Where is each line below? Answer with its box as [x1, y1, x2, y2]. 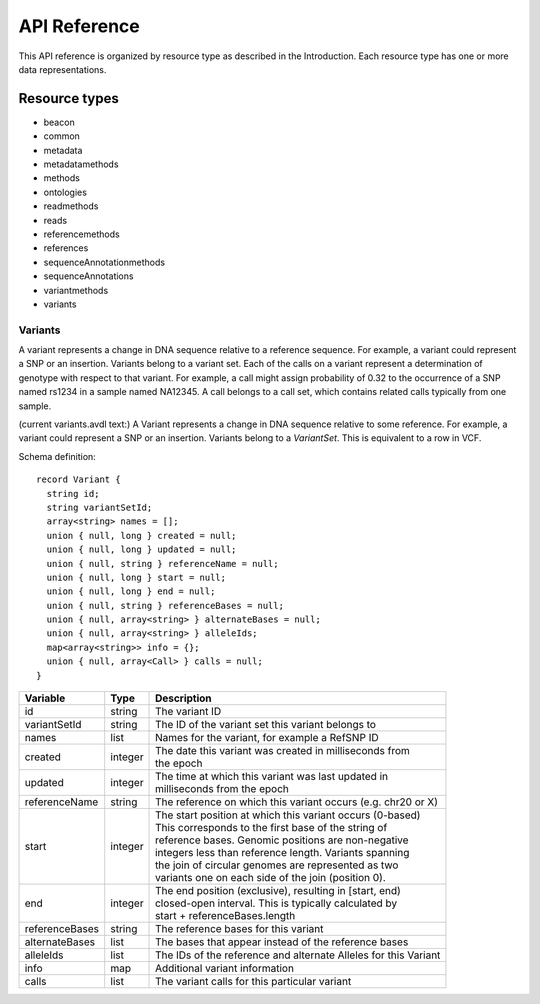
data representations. [18, 63, 107, 75]
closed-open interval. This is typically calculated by [155, 896, 398, 910]
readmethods [43, 200, 99, 212]
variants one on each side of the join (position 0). [155, 871, 387, 885]
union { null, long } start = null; [46, 571, 227, 583]
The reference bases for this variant [155, 922, 324, 936]
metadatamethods [43, 158, 119, 170]
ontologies [43, 186, 87, 198]
